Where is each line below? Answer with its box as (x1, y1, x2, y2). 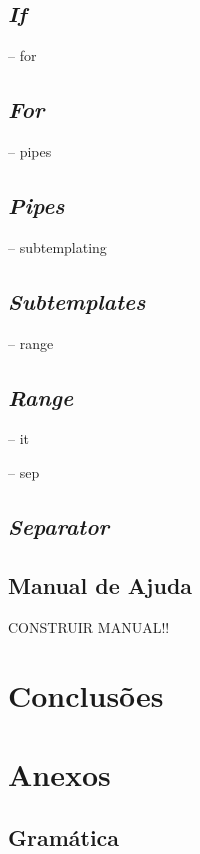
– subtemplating (8, 236, 107, 257)
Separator (8, 510, 110, 541)
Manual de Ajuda (8, 569, 193, 600)
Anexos (8, 753, 111, 794)
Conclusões (8, 675, 164, 716)
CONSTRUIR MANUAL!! (8, 616, 170, 637)
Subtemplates (8, 285, 146, 316)
